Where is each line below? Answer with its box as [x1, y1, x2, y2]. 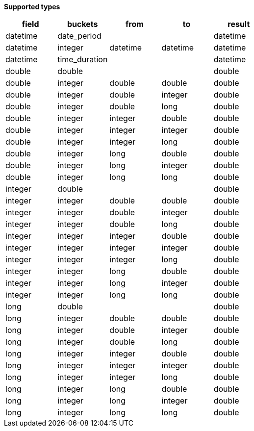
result [228, 19, 250, 29]
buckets [67, 19, 98, 29]
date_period [57, 31, 102, 41]
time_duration [57, 54, 108, 64]
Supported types [4, 2, 60, 11]
